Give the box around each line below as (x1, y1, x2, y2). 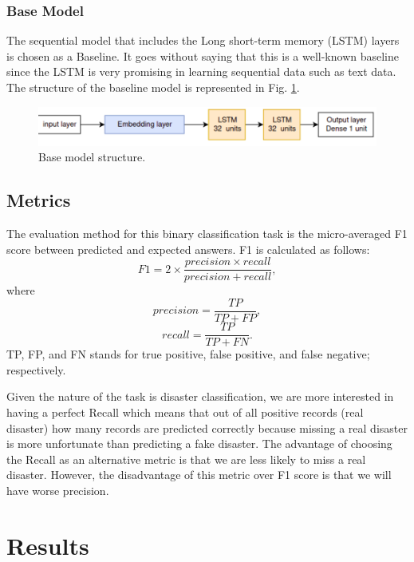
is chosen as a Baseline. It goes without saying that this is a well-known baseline (6, 47, 399, 64)
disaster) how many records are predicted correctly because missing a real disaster (6, 419, 408, 436)
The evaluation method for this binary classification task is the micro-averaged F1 (6, 225, 408, 242)
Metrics (6, 188, 71, 212)
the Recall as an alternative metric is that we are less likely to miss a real (6, 450, 366, 467)
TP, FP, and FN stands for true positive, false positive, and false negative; (6, 346, 370, 362)
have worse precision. (6, 481, 109, 498)
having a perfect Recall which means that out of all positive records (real (6, 403, 364, 420)
